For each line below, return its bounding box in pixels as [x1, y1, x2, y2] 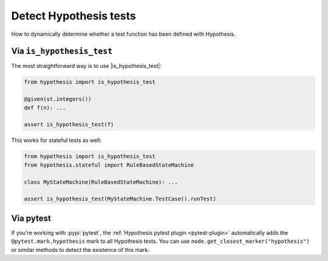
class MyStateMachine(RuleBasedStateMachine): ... [24, 178, 179, 185]
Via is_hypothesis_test [11, 46, 113, 56]
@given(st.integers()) [24, 96, 92, 103]
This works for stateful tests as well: [11, 137, 101, 144]
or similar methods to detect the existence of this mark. [11, 246, 150, 253]
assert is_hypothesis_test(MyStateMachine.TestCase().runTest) [24, 195, 217, 203]
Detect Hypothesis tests [11, 9, 136, 22]
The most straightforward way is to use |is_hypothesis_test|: [11, 63, 162, 70]
